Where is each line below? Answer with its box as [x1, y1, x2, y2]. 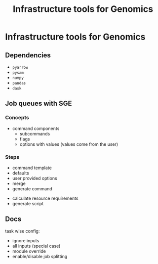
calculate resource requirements [12, 195, 79, 201]
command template [12, 165, 52, 171]
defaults [12, 170, 30, 176]
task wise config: [5, 228, 40, 234]
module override [12, 248, 46, 254]
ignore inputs [12, 237, 39, 243]
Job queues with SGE [5, 99, 73, 108]
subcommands [19, 131, 50, 136]
